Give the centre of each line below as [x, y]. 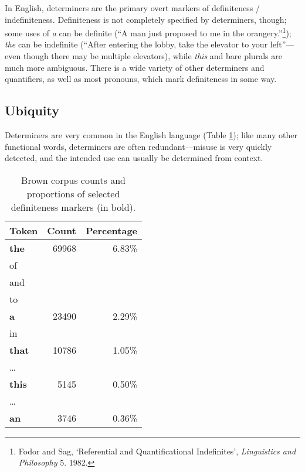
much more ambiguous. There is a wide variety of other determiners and [135, 67]
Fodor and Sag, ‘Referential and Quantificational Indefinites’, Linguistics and [157, 451]
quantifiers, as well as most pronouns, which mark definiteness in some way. [141, 79]
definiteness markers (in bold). [73, 207]
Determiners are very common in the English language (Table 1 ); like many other [151, 135]
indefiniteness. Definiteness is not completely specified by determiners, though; [146, 19]
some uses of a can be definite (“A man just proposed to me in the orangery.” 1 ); [148, 32]
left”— [282, 44]
